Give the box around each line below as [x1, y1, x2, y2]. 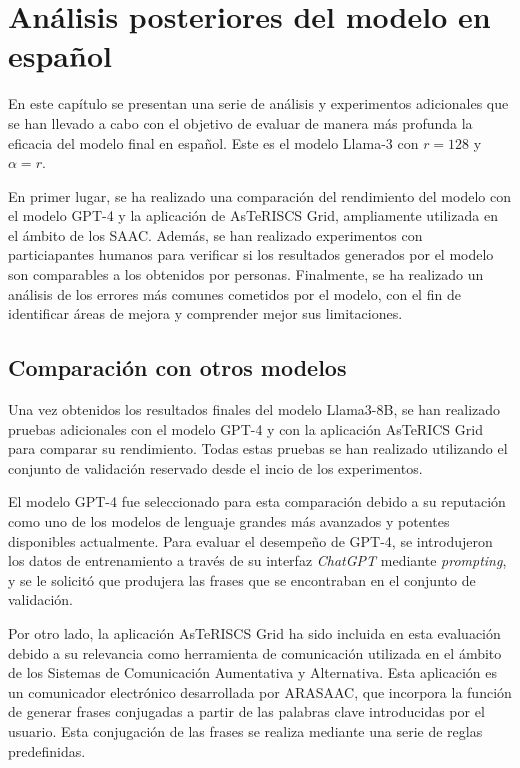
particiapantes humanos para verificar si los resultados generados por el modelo [8, 244, 494, 265]
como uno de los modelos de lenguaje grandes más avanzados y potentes [8, 511, 450, 532]
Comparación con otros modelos [8, 352, 347, 383]
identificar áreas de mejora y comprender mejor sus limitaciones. [8, 303, 403, 324]
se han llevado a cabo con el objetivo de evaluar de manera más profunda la [8, 112, 473, 133]
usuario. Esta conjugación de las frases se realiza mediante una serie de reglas [8, 720, 483, 741]
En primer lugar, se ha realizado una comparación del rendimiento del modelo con [8, 185, 511, 206]
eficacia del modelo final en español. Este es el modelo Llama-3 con [8, 132, 419, 153]
